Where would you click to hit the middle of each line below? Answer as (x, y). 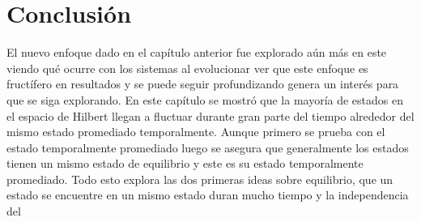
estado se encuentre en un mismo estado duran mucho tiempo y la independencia (208, 195)
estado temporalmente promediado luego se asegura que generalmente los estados (208, 147)
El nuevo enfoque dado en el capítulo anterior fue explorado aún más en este (197, 52)
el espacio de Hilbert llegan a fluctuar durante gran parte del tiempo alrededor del (210, 115)
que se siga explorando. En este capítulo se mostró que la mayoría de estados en (205, 99)
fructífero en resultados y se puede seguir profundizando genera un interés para (203, 84)
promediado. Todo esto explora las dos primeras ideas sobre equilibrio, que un (200, 179)
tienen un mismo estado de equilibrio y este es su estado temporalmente (185, 163)
